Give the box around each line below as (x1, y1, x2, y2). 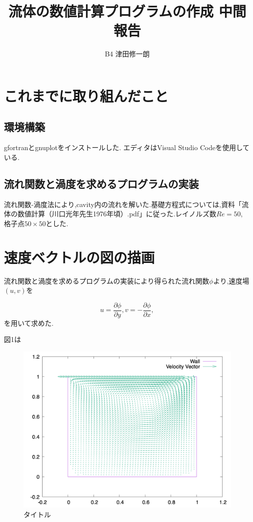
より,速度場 (213, 275, 250, 286)
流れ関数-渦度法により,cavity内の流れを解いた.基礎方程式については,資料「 (4, 199, 242, 209)
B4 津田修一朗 (105, 49, 150, 59)
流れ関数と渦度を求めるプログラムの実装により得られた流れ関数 (4, 275, 209, 286)
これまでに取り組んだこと (4, 85, 169, 105)
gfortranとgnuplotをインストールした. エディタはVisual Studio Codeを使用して (4, 142, 250, 153)
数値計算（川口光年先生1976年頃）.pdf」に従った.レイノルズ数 (17, 209, 217, 219)
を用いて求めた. (4, 317, 54, 328)
